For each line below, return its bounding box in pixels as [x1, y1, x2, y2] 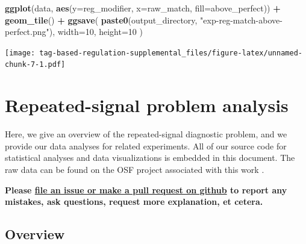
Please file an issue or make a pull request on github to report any [5, 183, 287, 196]
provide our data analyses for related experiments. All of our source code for [5, 139, 287, 152]
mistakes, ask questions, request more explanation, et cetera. [5, 195, 263, 208]
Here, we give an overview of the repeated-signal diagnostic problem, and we [5, 128, 287, 140]
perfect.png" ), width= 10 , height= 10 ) [5, 25, 143, 38]
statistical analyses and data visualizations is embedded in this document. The [5, 151, 295, 164]
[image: [5, 48, 36, 57]
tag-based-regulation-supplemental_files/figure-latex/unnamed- [39, 48, 302, 57]
